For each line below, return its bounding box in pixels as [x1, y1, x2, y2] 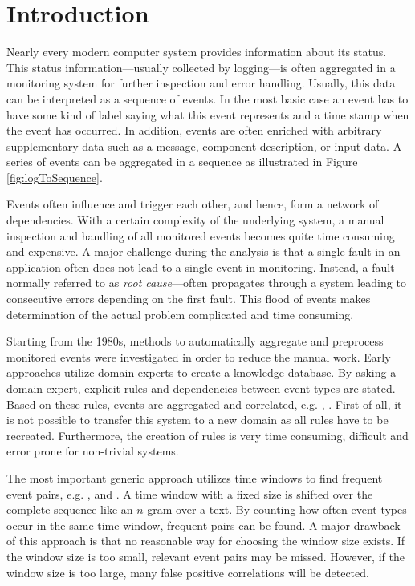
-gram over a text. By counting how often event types [143, 501, 407, 518]
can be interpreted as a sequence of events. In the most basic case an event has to [6, 90, 409, 107]
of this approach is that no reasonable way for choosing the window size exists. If [6, 532, 405, 549]
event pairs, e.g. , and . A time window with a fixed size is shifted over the [6, 485, 373, 502]
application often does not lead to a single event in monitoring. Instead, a [6, 258, 368, 275]
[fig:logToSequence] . [6, 168, 103, 185]
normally [6, 274, 51, 291]
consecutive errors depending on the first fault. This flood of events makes [6, 290, 371, 307]
